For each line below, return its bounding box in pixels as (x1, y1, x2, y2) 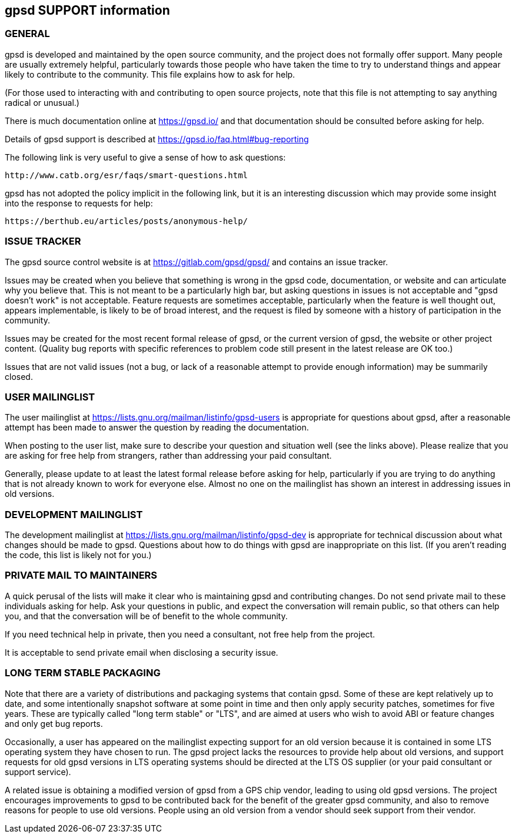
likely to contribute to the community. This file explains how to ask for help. (5, 69, 295, 79)
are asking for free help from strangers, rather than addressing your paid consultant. (5, 450, 332, 461)
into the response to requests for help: (5, 198, 153, 208)
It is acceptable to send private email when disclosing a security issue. (5, 647, 278, 657)
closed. (5, 371, 33, 382)
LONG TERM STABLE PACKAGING (5, 667, 161, 679)
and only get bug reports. (5, 718, 103, 729)
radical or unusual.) (5, 97, 79, 108)
